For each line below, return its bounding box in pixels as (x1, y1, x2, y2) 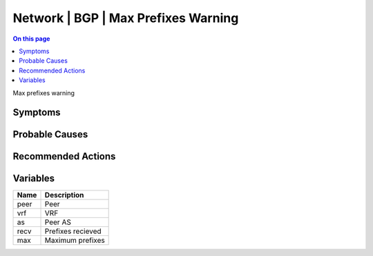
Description (44, 190, 84, 200)
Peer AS (44, 217, 72, 227)
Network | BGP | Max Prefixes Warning (12, 10, 239, 26)
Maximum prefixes (44, 235, 105, 245)
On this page (12, 35, 50, 43)
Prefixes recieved (44, 226, 102, 236)
